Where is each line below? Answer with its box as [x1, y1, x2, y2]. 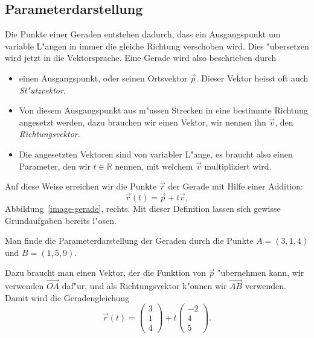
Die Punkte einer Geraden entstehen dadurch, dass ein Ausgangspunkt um [5, 28, 281, 40]
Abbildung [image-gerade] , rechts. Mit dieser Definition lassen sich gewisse [5, 202, 281, 214]
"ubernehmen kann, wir [217, 266, 304, 279]
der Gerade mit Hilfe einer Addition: [168, 180, 303, 193]
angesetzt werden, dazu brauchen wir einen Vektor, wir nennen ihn [19, 115, 266, 128]
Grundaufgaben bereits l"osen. [5, 214, 117, 226]
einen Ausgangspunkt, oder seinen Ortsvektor [19, 71, 188, 84]
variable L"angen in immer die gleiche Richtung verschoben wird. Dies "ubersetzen [5, 39, 309, 52]
